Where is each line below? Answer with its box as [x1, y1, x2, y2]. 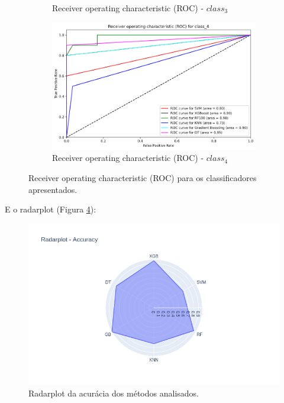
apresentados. [28, 183, 78, 195]
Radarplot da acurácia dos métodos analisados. [28, 386, 199, 399]
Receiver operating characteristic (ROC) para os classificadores [28, 172, 257, 184]
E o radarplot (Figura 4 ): [5, 203, 96, 215]
